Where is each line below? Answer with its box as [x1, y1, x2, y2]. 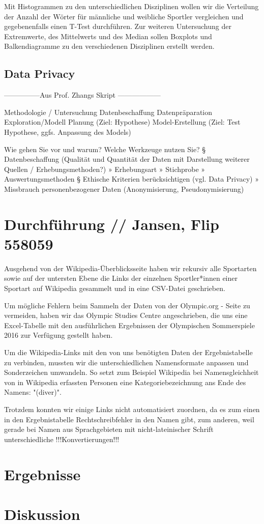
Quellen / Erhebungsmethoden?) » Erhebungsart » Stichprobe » [4, 163, 206, 174]
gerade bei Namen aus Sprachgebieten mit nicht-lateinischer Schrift [4, 424, 214, 434]
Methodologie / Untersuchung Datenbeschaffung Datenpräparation [4, 106, 213, 117]
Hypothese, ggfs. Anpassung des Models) [4, 126, 131, 137]
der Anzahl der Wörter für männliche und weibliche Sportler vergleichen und [4, 11, 244, 21]
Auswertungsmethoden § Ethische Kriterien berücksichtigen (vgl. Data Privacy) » [4, 173, 259, 184]
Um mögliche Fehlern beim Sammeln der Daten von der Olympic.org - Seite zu [4, 300, 250, 310]
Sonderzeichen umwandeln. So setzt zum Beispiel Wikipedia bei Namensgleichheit [4, 367, 259, 377]
